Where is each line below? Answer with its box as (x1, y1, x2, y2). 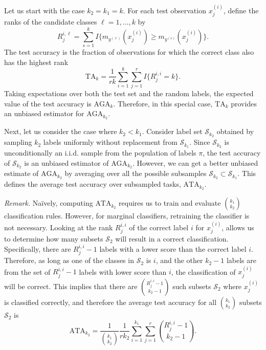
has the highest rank (4, 56, 69, 67)
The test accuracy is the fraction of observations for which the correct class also (4, 46, 254, 57)
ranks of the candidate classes (4, 16, 97, 27)
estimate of (4, 168, 39, 179)
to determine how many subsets (4, 233, 103, 244)
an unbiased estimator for (4, 108, 84, 119)
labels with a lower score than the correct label (99, 243, 247, 254)
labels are (226, 255, 256, 266)
